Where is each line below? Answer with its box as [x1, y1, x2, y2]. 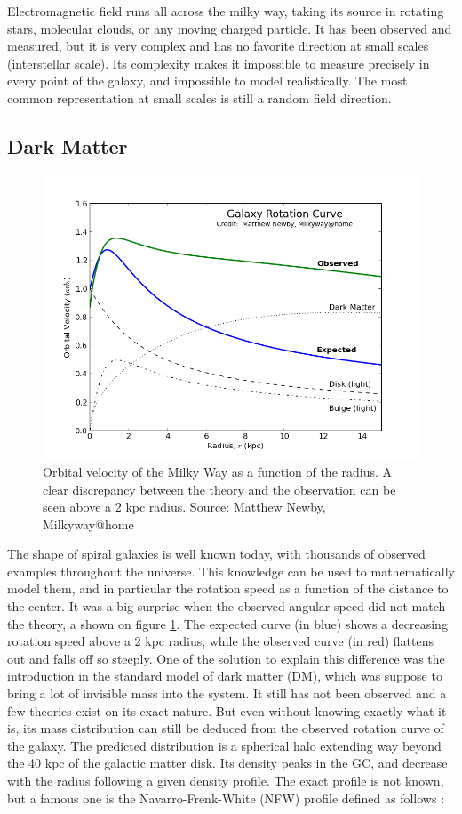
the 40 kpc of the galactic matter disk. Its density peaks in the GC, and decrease [7, 754, 448, 772]
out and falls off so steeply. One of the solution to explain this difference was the [7, 649, 445, 667]
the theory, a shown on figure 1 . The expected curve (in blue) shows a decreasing [7, 614, 448, 633]
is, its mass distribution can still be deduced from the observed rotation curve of [7, 719, 444, 737]
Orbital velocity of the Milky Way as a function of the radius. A [43, 462, 393, 480]
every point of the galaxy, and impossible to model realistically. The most [7, 71, 408, 90]
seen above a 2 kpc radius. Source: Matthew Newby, [43, 497, 326, 516]
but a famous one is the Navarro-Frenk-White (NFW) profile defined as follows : [7, 788, 445, 807]
